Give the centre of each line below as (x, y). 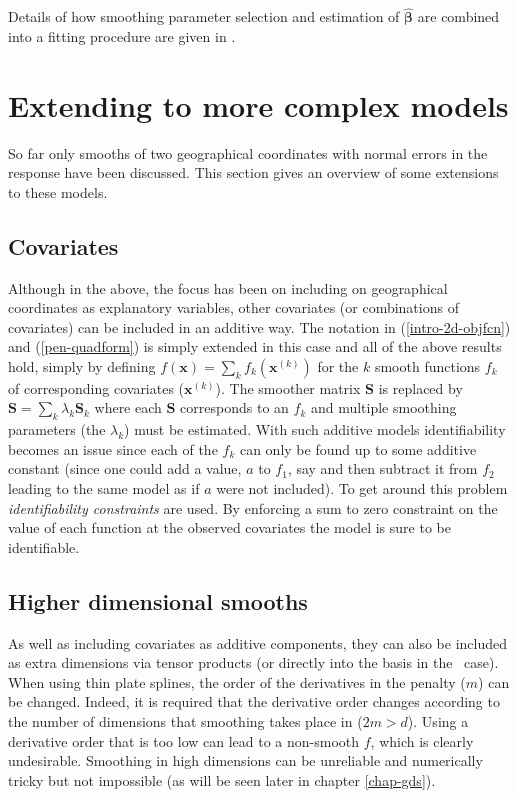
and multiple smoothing (383, 407)
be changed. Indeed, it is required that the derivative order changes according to (254, 701)
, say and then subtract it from (382, 468)
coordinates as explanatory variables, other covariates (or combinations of (233, 307)
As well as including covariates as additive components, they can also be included (258, 642)
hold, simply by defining (82, 365)
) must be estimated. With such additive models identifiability (315, 429)
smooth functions (427, 365)
